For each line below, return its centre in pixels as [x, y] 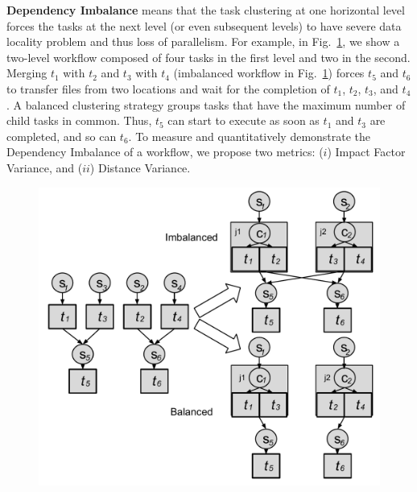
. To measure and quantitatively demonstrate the [250, 136]
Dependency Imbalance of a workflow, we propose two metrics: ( [165, 152]
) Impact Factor [366, 152]
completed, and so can [62, 136]
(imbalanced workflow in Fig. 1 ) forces [269, 73]
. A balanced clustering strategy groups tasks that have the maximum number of [206, 104]
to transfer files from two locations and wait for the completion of [168, 88]
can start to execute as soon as [244, 120]
